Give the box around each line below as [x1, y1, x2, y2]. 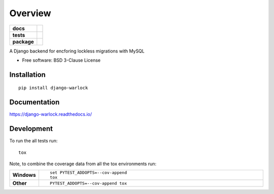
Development [9, 124, 53, 133]
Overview [9, 8, 51, 19]
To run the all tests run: [9, 138, 58, 144]
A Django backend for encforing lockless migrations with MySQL [9, 48, 145, 54]
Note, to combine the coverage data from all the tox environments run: [9, 161, 157, 167]
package [12, 38, 34, 45]
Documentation [9, 98, 60, 107]
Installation [9, 70, 46, 79]
